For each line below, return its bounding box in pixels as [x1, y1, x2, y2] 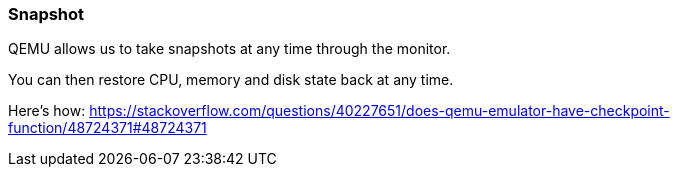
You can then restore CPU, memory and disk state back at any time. [8, 71, 454, 89]
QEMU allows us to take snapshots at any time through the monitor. [8, 40, 451, 58]
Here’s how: [8, 102, 86, 120]
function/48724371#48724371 [8, 119, 207, 137]
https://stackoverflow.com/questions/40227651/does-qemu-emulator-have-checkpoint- [89, 102, 670, 120]
